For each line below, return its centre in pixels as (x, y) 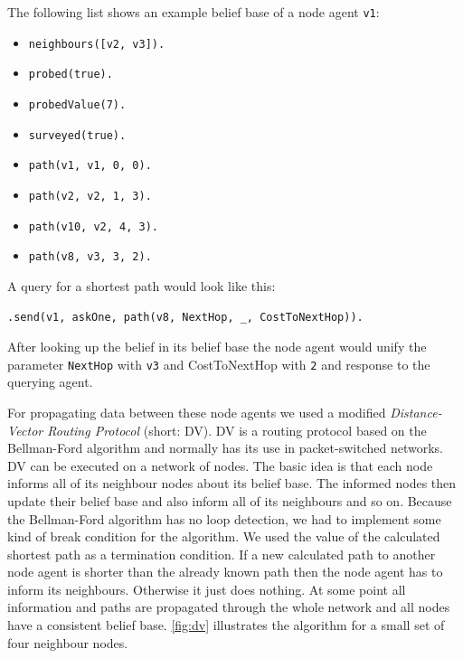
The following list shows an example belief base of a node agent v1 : (194, 12)
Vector (25, 430)
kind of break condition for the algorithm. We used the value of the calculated (224, 536)
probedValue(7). (77, 104)
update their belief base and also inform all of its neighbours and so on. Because (230, 500)
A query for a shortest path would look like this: (142, 285)
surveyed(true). (77, 135)
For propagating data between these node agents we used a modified (197, 412)
